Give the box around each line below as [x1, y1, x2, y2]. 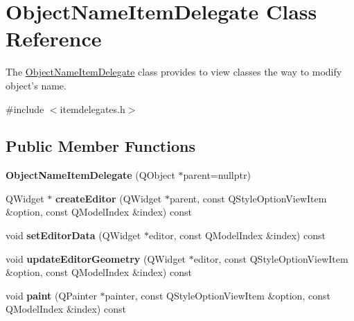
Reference [6, 24, 102, 53]
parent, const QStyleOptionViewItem [169, 191, 327, 205]
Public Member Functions [6, 135, 195, 157]
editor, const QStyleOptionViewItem [193, 251, 348, 266]
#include [6, 101, 44, 116]
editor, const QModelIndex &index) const [148, 228, 326, 243]
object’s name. [6, 78, 67, 92]
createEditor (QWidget [55, 191, 162, 205]
